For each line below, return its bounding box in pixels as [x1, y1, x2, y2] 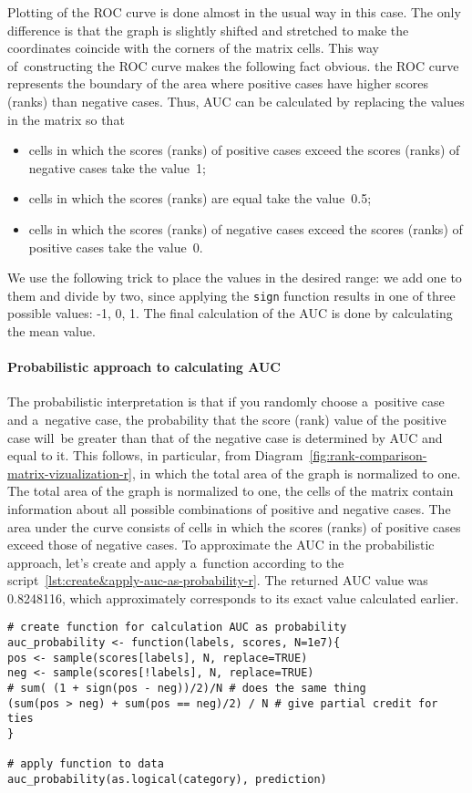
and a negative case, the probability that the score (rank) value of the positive [7, 409, 446, 428]
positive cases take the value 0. [28, 237, 203, 256]
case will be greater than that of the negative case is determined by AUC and [7, 427, 443, 447]
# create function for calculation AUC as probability [7, 621, 347, 634]
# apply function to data [7, 757, 164, 771]
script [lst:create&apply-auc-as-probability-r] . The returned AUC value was [7, 571, 428, 590]
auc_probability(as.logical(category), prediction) [7, 773, 327, 787]
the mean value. [7, 321, 96, 340]
